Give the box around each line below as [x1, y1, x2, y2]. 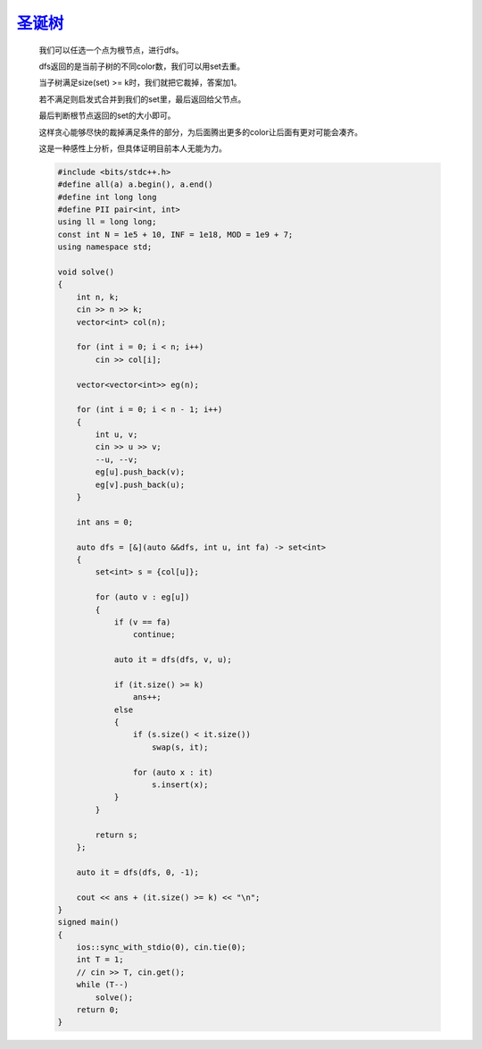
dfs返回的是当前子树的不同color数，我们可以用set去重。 [38, 61, 245, 71]
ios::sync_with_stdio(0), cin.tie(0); [76, 943, 246, 952]
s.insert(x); [152, 780, 209, 790]
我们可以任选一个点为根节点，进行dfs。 [38, 45, 184, 55]
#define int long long [57, 192, 157, 202]
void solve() [57, 267, 115, 277]
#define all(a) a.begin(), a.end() [57, 180, 213, 189]
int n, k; [76, 291, 120, 302]
